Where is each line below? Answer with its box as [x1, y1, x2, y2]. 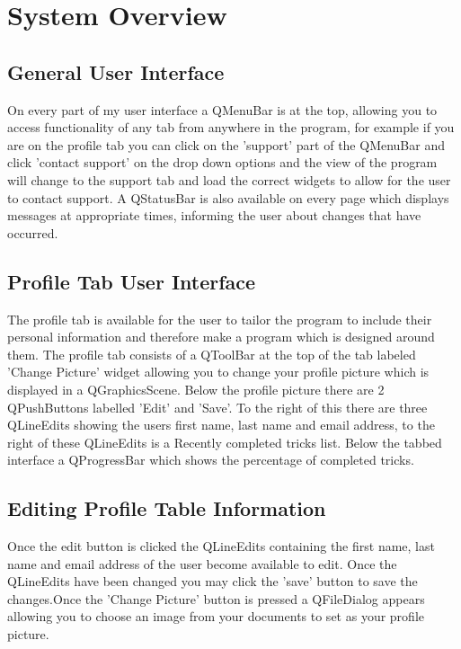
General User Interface [7, 58, 225, 85]
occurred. [7, 223, 58, 242]
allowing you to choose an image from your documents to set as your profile [7, 607, 424, 626]
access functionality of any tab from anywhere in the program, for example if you [7, 118, 455, 137]
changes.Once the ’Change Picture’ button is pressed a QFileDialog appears [7, 589, 425, 608]
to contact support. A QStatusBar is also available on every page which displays [7, 188, 449, 207]
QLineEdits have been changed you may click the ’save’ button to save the [7, 572, 418, 591]
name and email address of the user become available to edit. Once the [7, 554, 397, 573]
